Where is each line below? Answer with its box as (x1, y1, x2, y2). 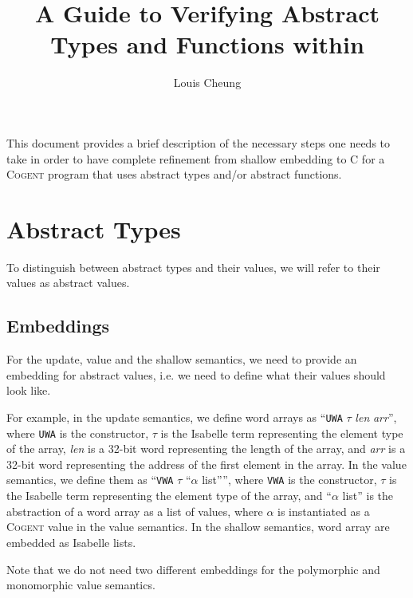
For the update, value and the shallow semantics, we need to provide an (6, 351, 357, 368)
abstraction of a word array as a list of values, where (6, 502, 263, 519)
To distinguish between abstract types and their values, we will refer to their (6, 258, 380, 275)
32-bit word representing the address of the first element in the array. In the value (6, 455, 407, 472)
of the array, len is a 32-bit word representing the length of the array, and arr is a (6, 440, 406, 457)
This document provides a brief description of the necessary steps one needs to (6, 134, 391, 151)
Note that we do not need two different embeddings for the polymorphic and (6, 561, 380, 577)
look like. (6, 382, 51, 399)
